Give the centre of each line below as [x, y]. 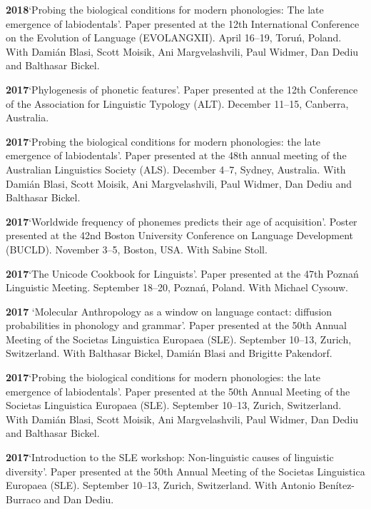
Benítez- [337, 485]
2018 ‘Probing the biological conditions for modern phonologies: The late [165, 9]
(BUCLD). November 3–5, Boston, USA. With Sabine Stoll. [137, 249]
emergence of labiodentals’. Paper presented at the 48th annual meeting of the [176, 155]
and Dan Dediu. [79, 499]
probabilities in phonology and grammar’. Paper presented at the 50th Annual [176, 325]
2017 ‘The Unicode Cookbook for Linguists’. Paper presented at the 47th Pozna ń [182, 273]
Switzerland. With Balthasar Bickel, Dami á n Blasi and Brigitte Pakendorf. [169, 353]
